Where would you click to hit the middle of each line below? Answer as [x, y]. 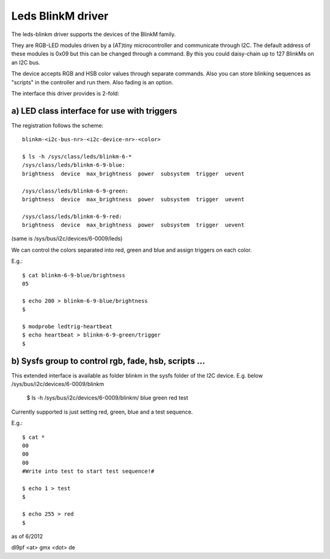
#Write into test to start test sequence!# [88, 471]
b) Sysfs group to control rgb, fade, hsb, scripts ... [108, 361]
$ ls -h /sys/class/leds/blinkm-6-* [77, 156]
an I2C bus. [26, 62]
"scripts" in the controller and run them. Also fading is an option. [92, 82]
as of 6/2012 [27, 536]
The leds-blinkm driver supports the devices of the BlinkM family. [94, 34]
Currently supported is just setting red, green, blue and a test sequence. [102, 412]
